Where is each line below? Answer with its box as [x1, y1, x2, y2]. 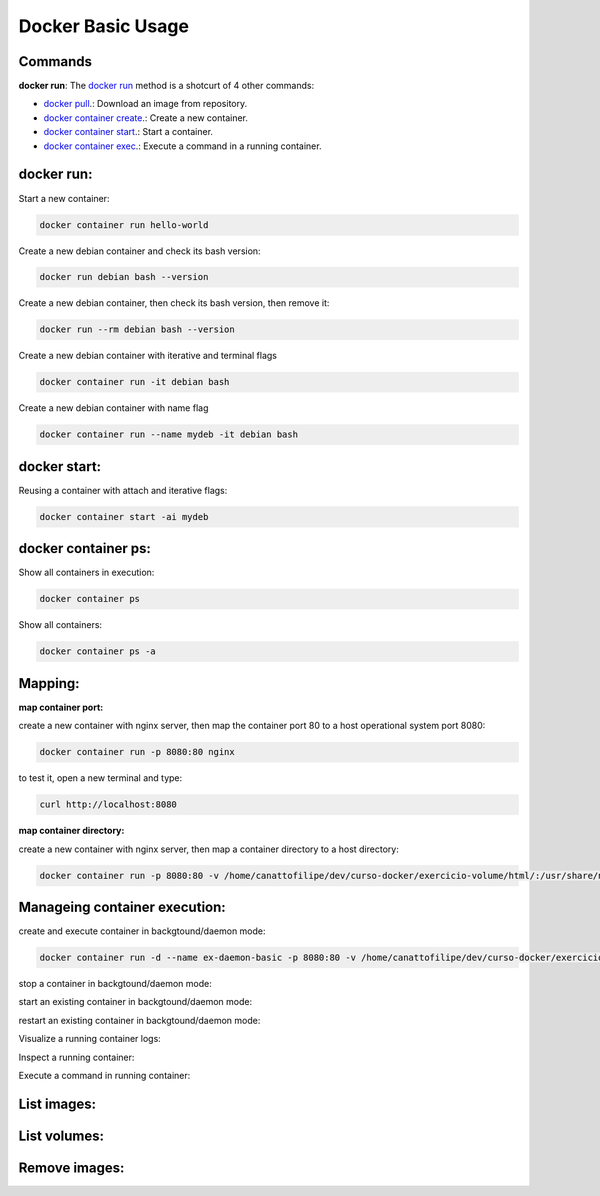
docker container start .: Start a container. [43, 126, 214, 138]
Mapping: [18, 675, 80, 692]
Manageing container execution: [18, 898, 227, 915]
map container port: [18, 701, 104, 713]
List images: [18, 1095, 97, 1112]
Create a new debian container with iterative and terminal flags [18, 350, 278, 362]
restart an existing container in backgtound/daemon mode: [18, 1014, 261, 1026]
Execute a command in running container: [18, 1069, 191, 1081]
